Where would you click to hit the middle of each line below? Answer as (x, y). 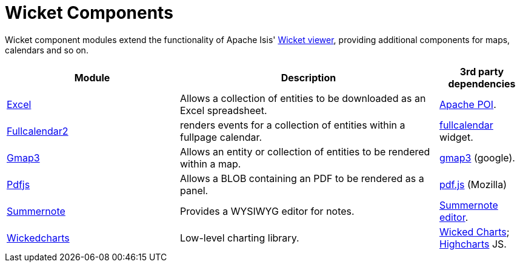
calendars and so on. (47, 50)
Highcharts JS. (473, 244)
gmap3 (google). (477, 157)
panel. (194, 190)
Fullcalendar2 (38, 131)
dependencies (482, 83)
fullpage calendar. (221, 137)
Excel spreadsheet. (223, 110)
